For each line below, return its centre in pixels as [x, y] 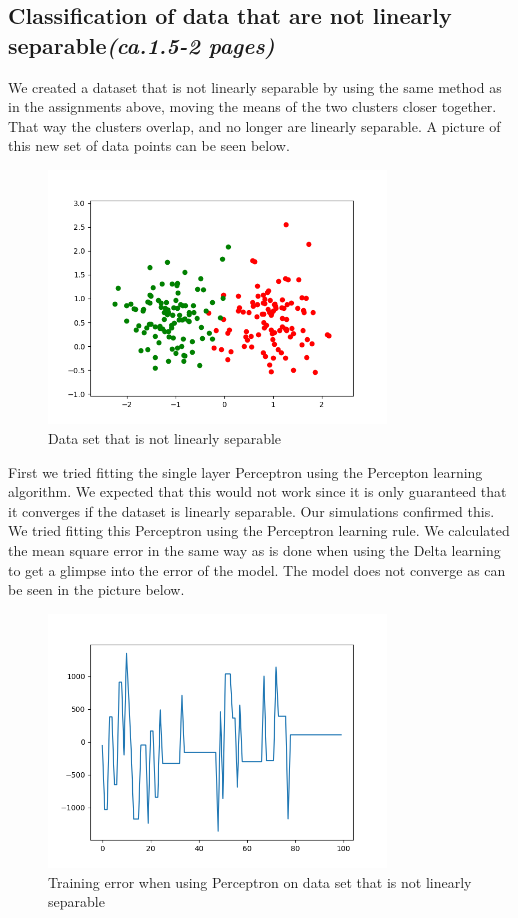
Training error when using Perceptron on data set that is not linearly [260, 881]
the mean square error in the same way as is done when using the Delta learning [254, 549]
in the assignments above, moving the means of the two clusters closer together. [252, 106]
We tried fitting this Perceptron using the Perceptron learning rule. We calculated [259, 530]
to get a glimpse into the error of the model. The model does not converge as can [257, 569]
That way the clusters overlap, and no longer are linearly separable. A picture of [254, 125]
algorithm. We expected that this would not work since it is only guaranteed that [257, 491]
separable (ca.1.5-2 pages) [141, 44]
